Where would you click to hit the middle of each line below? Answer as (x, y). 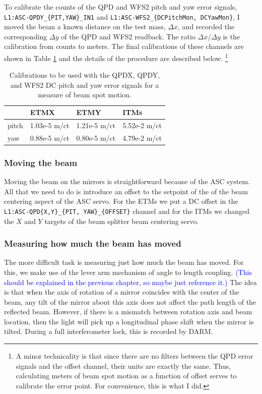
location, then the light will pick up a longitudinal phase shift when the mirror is (129, 321)
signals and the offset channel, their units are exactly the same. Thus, (123, 365)
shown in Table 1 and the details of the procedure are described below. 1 (116, 57)
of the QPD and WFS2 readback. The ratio (128, 36)
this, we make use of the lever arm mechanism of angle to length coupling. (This (128, 272)
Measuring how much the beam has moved (93, 243)
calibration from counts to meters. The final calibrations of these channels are (124, 46)
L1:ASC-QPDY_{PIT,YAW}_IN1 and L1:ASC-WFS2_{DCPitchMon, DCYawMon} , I (122, 16)
